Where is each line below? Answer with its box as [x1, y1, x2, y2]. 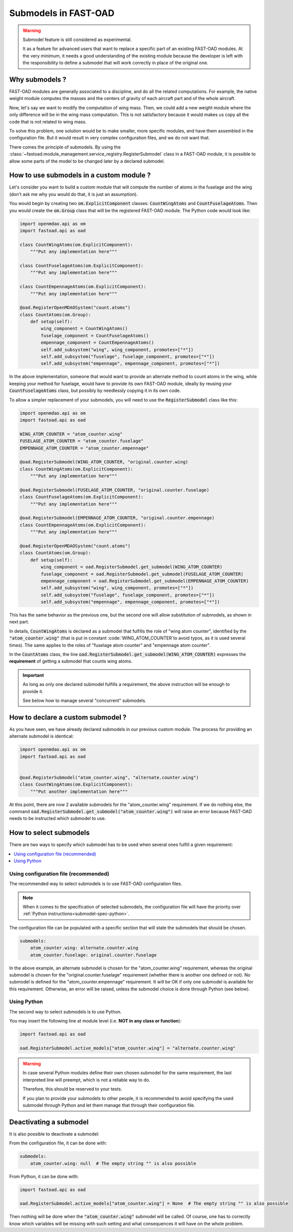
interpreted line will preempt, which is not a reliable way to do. [22, 1076, 151, 1082]
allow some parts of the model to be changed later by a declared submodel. [9, 158, 165, 164]
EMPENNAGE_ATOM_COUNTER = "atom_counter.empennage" [19, 445, 149, 451]
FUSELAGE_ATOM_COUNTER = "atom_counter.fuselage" [19, 438, 144, 444]
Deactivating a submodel [9, 1117, 89, 1126]
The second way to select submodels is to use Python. [9, 1008, 122, 1014]
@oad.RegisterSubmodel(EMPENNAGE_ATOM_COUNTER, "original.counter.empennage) [19, 515, 215, 521]
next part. [9, 619, 29, 625]
